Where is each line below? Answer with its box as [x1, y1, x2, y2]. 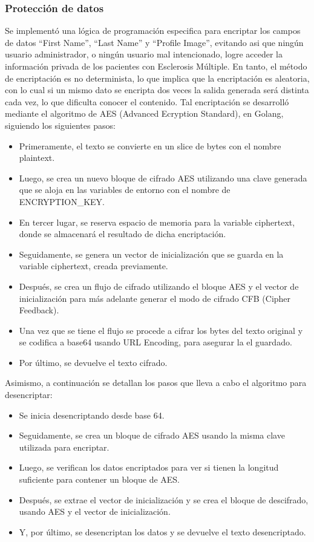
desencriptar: [5, 388, 53, 401]
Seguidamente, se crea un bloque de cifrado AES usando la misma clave [19, 429, 285, 442]
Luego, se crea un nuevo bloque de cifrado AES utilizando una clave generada [19, 171, 307, 184]
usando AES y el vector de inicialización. [19, 505, 171, 518]
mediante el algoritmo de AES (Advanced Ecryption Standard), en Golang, [5, 107, 284, 120]
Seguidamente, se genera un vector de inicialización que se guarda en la [19, 247, 284, 260]
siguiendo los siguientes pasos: [5, 119, 116, 131]
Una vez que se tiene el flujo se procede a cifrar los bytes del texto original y [19, 324, 303, 336]
